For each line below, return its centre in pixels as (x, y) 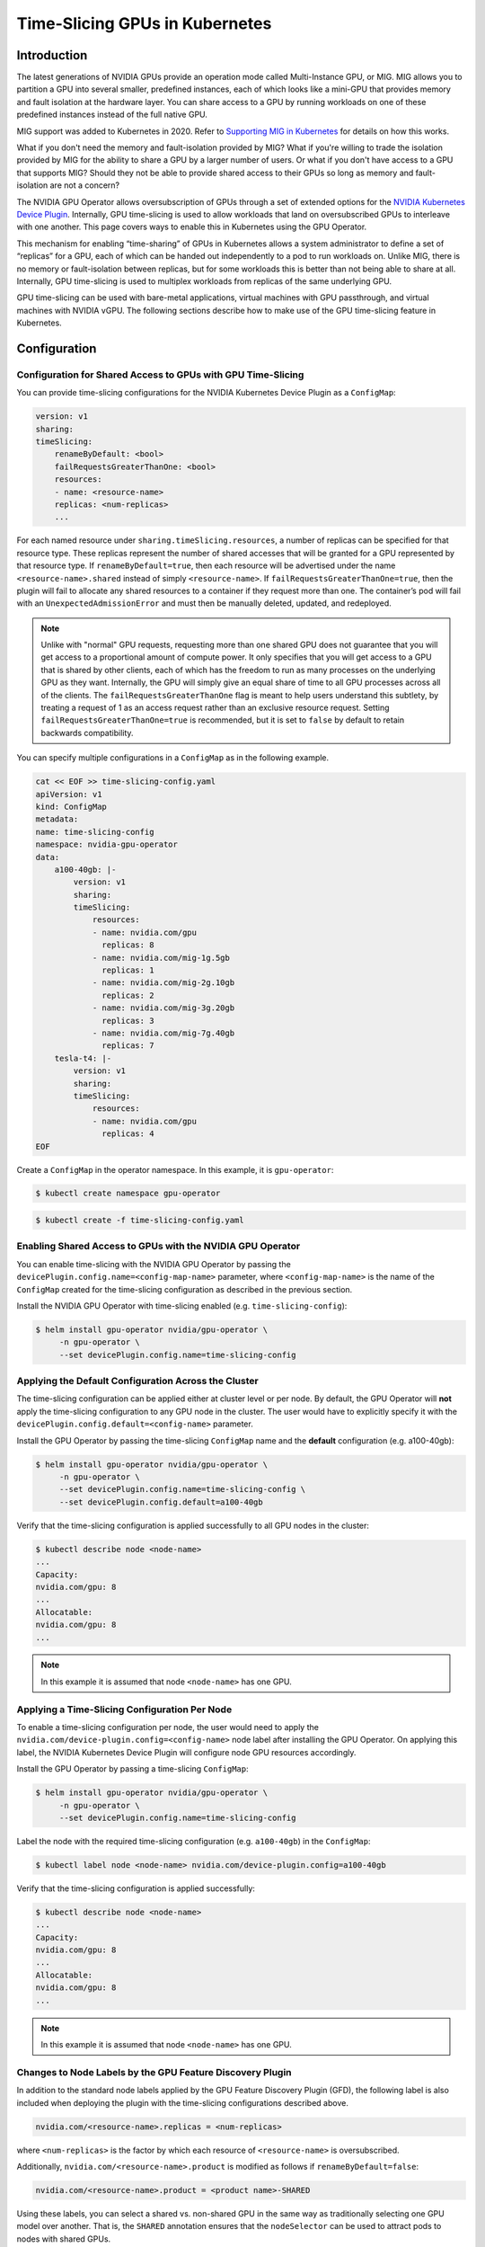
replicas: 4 (128, 1134)
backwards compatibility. (87, 733)
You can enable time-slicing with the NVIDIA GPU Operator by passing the (154, 1264)
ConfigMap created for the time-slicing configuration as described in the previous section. (185, 1289)
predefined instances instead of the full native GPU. (112, 115)
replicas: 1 (128, 970)
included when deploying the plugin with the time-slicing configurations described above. (183, 2102)
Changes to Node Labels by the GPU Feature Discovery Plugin (154, 2072)
